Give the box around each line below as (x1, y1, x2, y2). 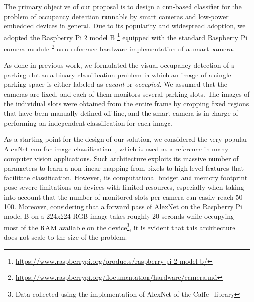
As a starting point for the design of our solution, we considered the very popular (4, 134, 248, 144)
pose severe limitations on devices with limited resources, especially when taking (4, 182, 244, 192)
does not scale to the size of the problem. (4, 232, 127, 242)
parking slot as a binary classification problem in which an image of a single (4, 69, 231, 79)
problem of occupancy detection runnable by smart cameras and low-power (4, 11, 229, 21)
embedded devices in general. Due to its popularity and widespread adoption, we (4, 21, 246, 31)
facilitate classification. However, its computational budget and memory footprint (4, 172, 248, 182)
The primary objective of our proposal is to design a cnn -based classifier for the (4, 1, 242, 11)
